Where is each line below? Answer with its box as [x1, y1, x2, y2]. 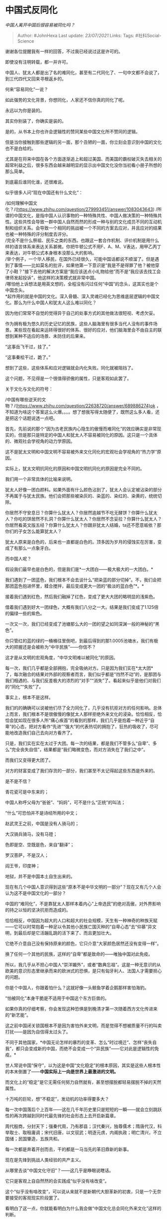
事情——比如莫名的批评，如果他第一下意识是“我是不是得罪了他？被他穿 [13, 262, 160, 268]
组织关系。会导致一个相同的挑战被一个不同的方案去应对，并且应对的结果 [13, 225, 162, 231]
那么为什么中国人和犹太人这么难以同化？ [13, 299, 97, 305]
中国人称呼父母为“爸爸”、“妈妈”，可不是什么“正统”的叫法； [5, 799, 126, 805]
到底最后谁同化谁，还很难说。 [5, 179, 66, 185]
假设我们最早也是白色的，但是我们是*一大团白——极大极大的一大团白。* [5, 566, 154, 572]
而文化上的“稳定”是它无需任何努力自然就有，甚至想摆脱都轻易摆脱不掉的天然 [5, 1079, 162, 1085]
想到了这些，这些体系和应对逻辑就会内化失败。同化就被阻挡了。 [5, 365, 136, 371]
